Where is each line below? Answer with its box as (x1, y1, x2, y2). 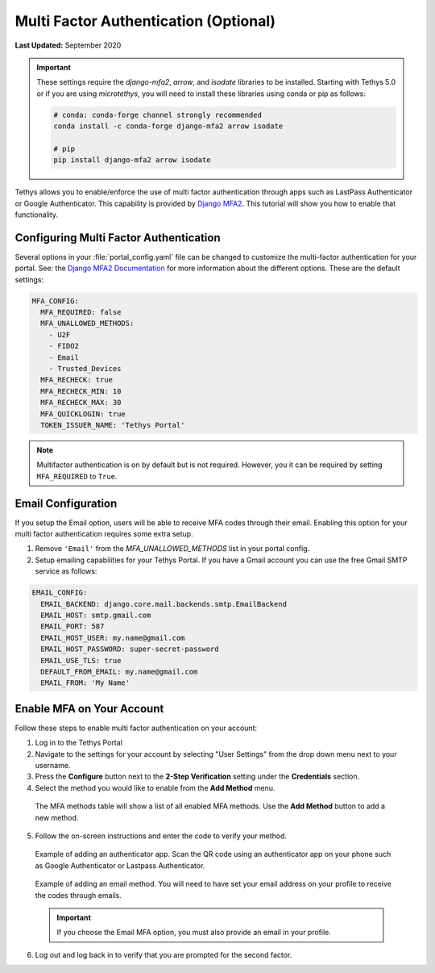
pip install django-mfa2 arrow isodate (53, 156, 211, 165)
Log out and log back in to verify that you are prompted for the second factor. (35, 950, 292, 959)
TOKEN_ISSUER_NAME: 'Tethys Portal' (40, 420, 185, 429)
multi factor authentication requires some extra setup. (14, 529, 193, 539)
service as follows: (35, 566, 97, 576)
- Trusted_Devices (48, 364, 122, 374)
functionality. (14, 210, 59, 219)
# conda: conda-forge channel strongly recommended (53, 110, 262, 119)
